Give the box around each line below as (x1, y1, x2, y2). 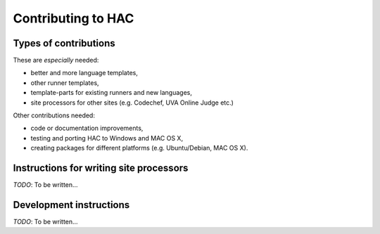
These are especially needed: (13, 56, 99, 65)
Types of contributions (13, 37, 115, 49)
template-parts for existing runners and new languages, (30, 89, 193, 97)
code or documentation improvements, (30, 124, 144, 133)
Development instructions (13, 199, 130, 211)
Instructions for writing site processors (13, 162, 189, 174)
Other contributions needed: (13, 111, 95, 119)
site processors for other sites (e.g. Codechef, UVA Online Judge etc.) (30, 98, 234, 107)
